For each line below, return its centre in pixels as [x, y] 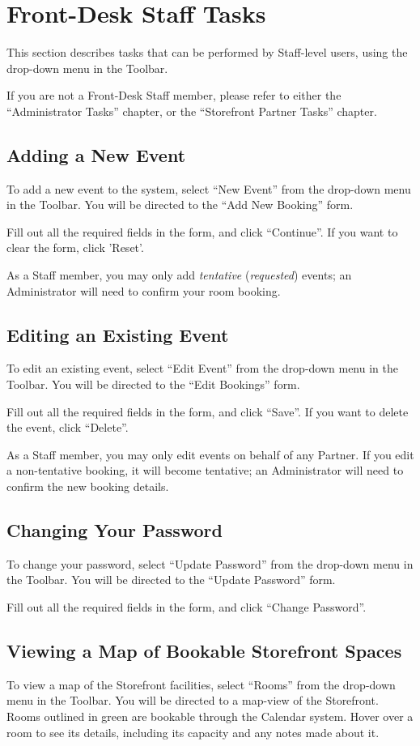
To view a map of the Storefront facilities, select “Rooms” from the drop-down [201, 684]
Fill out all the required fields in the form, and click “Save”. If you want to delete [208, 411]
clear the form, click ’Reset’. [75, 247]
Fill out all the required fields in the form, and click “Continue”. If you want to [202, 231]
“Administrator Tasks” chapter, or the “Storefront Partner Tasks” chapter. [192, 111]
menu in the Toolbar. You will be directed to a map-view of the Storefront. [193, 700]
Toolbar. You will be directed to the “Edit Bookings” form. [153, 384]
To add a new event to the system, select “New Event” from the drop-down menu [209, 188]
